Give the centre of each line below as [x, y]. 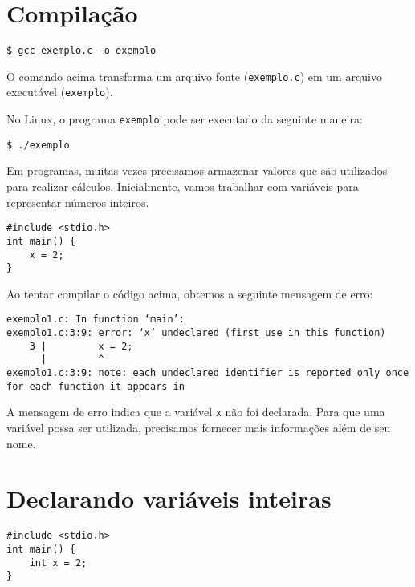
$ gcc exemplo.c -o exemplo [81, 51]
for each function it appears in [96, 386]
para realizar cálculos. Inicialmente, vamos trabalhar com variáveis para [183, 186]
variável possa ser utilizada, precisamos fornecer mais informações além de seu [199, 427]
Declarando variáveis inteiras [169, 498]
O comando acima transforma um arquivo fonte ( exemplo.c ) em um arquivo [194, 76]
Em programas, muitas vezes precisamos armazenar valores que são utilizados [197, 170]
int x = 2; [58, 563]
